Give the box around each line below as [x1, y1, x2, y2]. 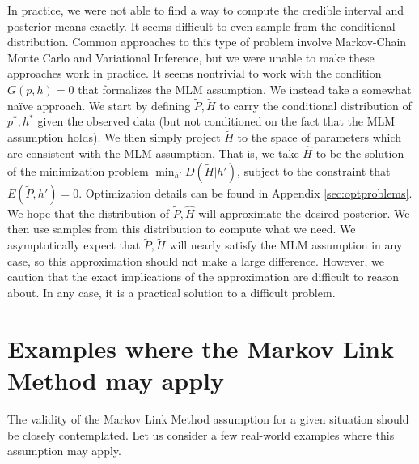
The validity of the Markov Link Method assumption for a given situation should [7, 410, 409, 427]
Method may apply [7, 363, 225, 396]
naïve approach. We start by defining [7, 96, 191, 113]
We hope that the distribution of [7, 204, 170, 221]
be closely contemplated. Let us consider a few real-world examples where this [7, 426, 395, 443]
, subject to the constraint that [236, 162, 391, 179]
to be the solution [315, 145, 404, 161]
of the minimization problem [7, 162, 149, 179]
